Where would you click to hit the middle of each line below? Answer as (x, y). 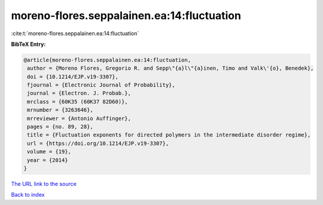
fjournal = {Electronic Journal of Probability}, (101, 85)
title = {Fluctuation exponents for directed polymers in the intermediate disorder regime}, (169, 135)
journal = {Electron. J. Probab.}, (79, 93)
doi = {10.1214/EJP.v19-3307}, (73, 77)
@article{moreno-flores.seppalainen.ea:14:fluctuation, (107, 60)
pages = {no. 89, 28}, (60, 127)
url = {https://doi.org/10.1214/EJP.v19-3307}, (98, 143)
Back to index (28, 195)
